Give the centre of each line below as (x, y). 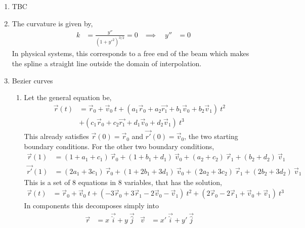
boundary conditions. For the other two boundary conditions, (119, 146)
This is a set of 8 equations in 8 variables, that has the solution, (123, 182)
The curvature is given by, (52, 23)
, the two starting (211, 136)
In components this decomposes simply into (91, 206)
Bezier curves (32, 80)
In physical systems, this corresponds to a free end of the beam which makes (130, 53)
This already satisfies (56, 136)
